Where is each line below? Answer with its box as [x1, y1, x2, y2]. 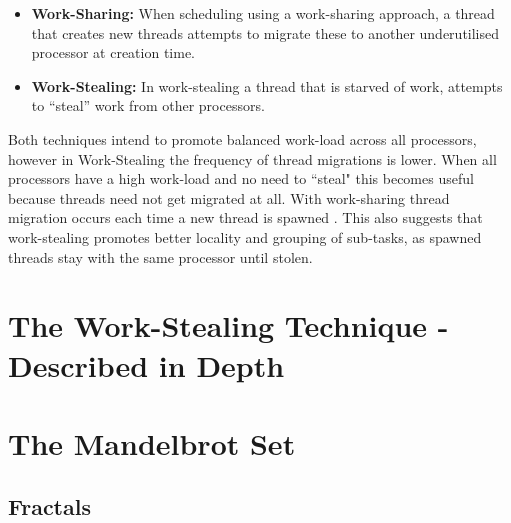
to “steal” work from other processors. [31, 95, 265, 116]
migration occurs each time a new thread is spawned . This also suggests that [8, 207, 483, 228]
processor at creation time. [31, 42, 195, 63]
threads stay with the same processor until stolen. [8, 246, 313, 267]
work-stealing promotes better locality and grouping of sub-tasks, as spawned [8, 226, 482, 247]
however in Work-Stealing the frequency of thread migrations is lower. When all [8, 148, 497, 169]
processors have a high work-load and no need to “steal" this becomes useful [8, 168, 474, 189]
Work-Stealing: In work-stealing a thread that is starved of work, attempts [31, 75, 503, 96]
